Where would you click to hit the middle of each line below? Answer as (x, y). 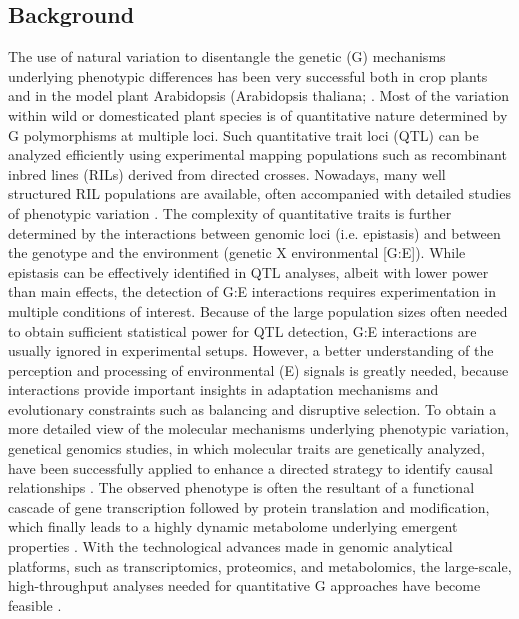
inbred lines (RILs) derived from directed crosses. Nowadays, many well (227, 173)
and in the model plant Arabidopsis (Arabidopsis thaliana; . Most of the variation (259, 95)
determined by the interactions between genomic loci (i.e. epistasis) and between (254, 232)
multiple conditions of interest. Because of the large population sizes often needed (258, 310)
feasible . (35, 604)
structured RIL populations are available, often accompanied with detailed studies (259, 193)
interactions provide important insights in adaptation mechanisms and (223, 389)
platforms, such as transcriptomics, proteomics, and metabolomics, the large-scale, (260, 565)
